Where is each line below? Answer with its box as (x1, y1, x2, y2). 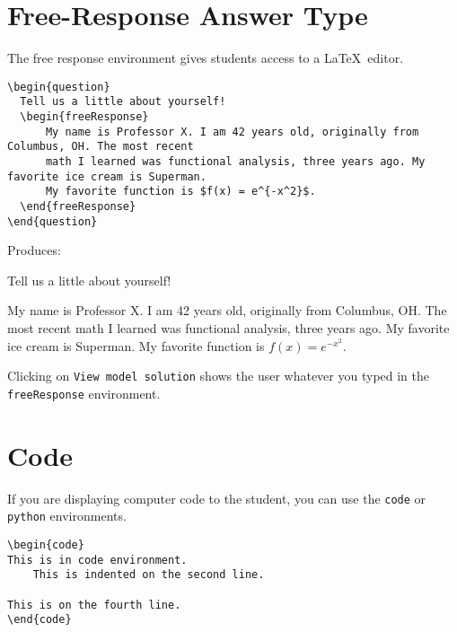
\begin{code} (7, 539, 84, 551)
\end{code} (7, 613, 72, 627)
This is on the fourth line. (7, 598, 181, 611)
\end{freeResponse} (20, 199, 136, 213)
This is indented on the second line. (32, 568, 265, 582)
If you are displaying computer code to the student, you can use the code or (7, 488, 426, 507)
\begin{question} (7, 80, 110, 93)
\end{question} (7, 215, 98, 228)
